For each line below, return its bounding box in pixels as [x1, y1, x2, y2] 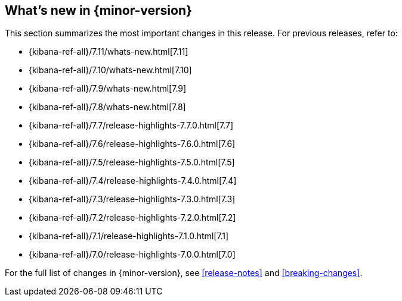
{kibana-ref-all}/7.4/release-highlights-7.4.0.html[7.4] [29, 175, 237, 186]
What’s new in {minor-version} [5, 3, 192, 18]
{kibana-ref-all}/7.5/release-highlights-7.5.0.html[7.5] [29, 157, 235, 168]
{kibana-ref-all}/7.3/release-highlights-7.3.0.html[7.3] [29, 194, 236, 205]
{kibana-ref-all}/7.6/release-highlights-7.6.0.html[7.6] [29, 139, 236, 149]
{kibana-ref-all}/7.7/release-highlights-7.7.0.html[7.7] [29, 120, 234, 131]
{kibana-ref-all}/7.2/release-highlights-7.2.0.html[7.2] [29, 212, 236, 223]
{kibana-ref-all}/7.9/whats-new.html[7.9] [29, 83, 187, 94]
